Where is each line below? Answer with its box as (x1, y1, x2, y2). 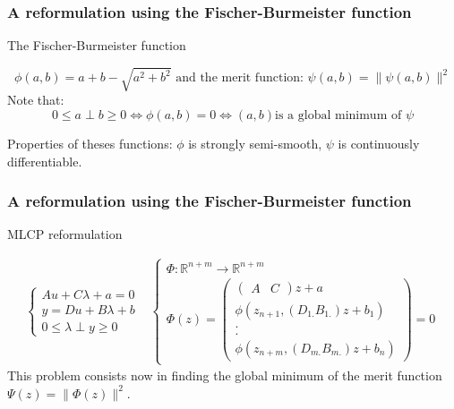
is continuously (338, 133, 420, 152)
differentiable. (7, 151, 82, 170)
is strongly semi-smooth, (188, 133, 322, 152)
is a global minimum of (275, 108, 402, 122)
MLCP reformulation (7, 225, 123, 243)
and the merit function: (176, 72, 304, 85)
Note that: (7, 90, 64, 109)
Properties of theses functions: (7, 133, 173, 152)
